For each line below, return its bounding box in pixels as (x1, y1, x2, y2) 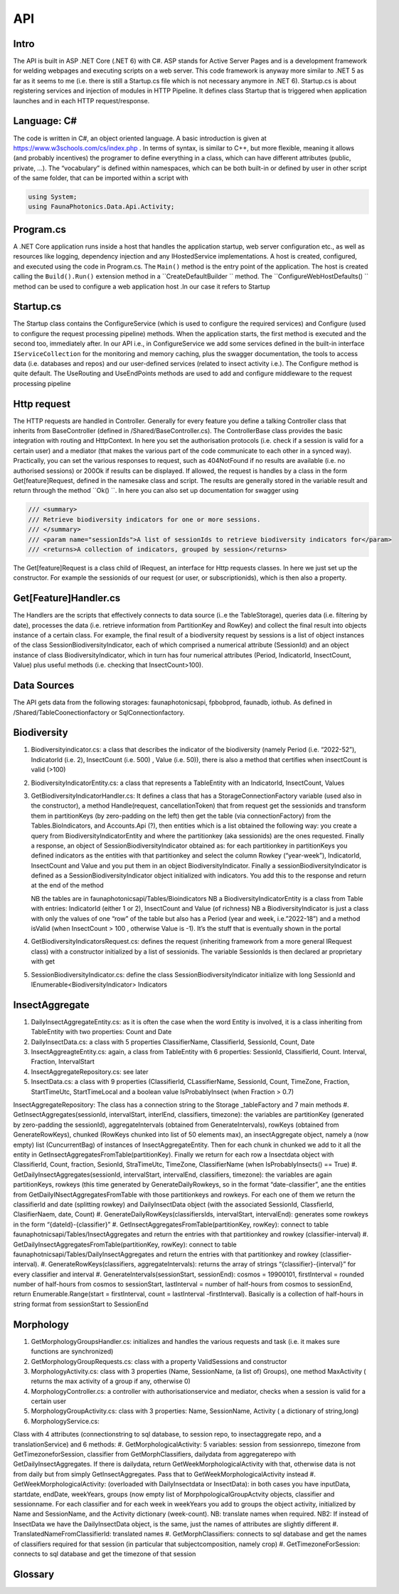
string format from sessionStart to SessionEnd (13, 1300, 149, 1308)
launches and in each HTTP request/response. (13, 96, 150, 105)
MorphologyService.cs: (31, 1417, 100, 1425)
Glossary (13, 1568, 55, 1580)
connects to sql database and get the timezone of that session (13, 1549, 196, 1558)
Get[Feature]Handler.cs (13, 592, 121, 605)
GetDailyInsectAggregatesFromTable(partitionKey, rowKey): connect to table (13, 1240, 238, 1249)
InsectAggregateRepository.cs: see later (31, 1067, 149, 1075)
